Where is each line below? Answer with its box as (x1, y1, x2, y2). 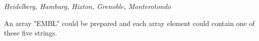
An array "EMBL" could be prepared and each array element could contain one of (4, 17, 255, 28)
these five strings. (4, 27, 57, 38)
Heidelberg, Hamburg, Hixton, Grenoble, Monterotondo (4, 1, 171, 11)
